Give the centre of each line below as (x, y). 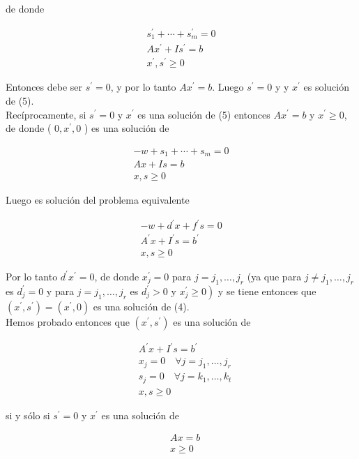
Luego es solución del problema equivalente (98, 200)
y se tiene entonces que (267, 291)
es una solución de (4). (141, 306)
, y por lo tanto (143, 87)
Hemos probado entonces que (68, 321)
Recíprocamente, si (46, 114)
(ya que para (274, 276)
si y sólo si (28, 415)
